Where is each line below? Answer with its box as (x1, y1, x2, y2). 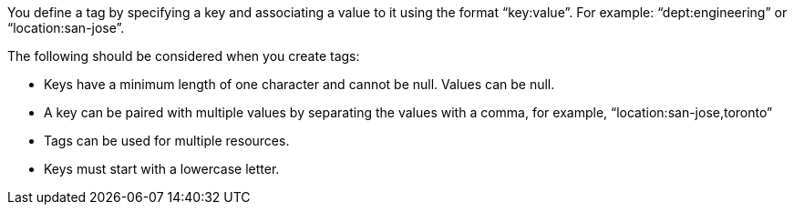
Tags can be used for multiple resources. (44, 133, 290, 148)
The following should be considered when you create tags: (7, 48, 360, 64)
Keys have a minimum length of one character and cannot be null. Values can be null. (44, 76, 555, 92)
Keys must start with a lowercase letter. (44, 161, 280, 177)
